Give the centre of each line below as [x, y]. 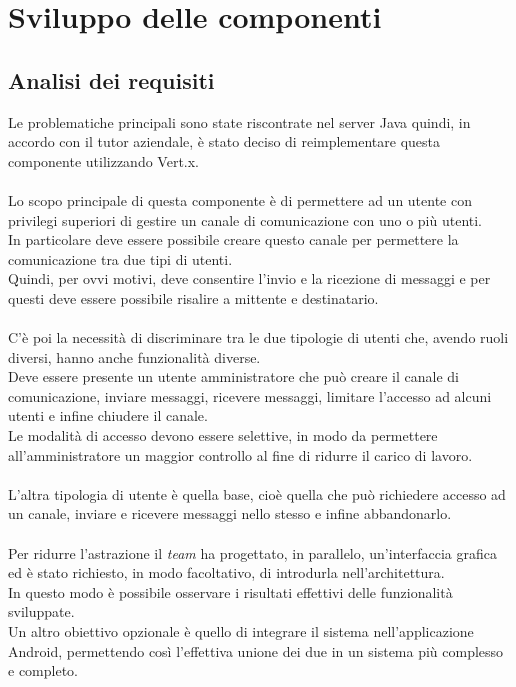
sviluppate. [41, 611]
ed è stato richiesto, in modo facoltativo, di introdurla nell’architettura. [226, 572]
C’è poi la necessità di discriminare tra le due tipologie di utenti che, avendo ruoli [258, 337]
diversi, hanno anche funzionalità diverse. [134, 356]
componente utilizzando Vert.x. [104, 160]
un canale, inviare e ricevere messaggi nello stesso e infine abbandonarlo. [230, 513]
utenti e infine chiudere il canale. [108, 415]
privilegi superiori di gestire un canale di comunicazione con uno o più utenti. [245, 219]
